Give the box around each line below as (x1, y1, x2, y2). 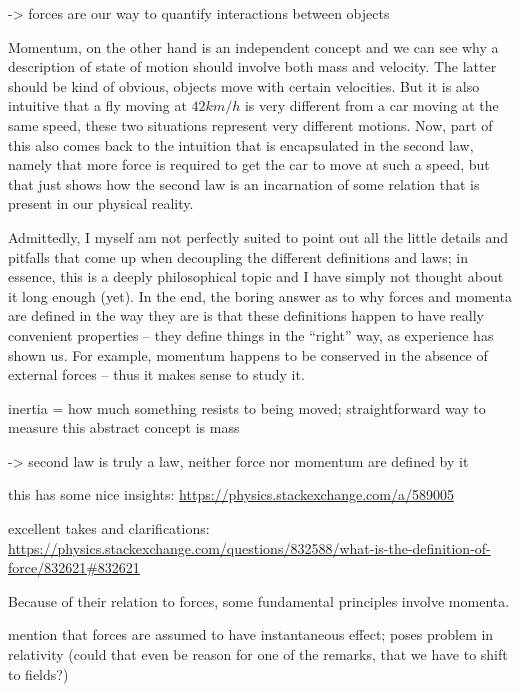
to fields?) (8, 663, 69, 684)
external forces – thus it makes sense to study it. (8, 364, 305, 385)
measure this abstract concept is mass (8, 417, 240, 438)
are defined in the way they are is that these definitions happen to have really (8, 305, 484, 326)
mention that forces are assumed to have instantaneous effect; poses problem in (8, 624, 494, 645)
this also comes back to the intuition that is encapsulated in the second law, (8, 134, 474, 155)
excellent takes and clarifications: (8, 518, 210, 539)
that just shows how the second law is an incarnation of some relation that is (8, 173, 480, 194)
